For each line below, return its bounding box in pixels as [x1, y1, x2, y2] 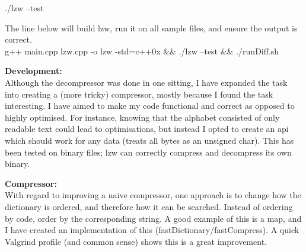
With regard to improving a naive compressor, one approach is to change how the [5, 189, 301, 201]
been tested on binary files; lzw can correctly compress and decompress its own [5, 146, 292, 158]
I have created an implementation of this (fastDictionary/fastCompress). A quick [5, 224, 299, 236]
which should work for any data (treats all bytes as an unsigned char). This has [5, 134, 294, 146]
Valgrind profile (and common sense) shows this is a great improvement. [5, 235, 267, 247]
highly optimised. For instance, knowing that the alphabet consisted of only [5, 111, 280, 123]
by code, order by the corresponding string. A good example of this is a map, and [5, 212, 302, 224]
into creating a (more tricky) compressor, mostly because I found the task [5, 88, 273, 100]
